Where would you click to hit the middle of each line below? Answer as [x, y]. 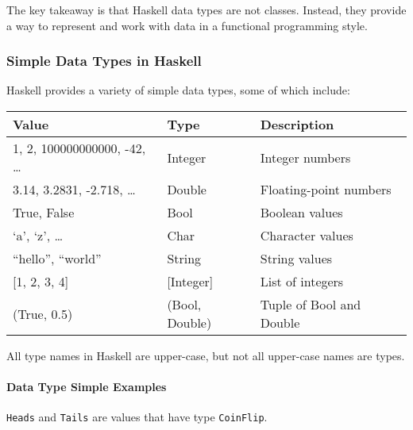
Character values [307, 235]
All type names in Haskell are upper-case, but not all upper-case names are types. [206, 355]
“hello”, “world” [57, 258]
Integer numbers [305, 157]
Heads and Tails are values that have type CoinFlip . [137, 417]
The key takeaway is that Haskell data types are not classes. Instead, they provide [206, 10]
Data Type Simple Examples [87, 387]
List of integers [302, 281]
